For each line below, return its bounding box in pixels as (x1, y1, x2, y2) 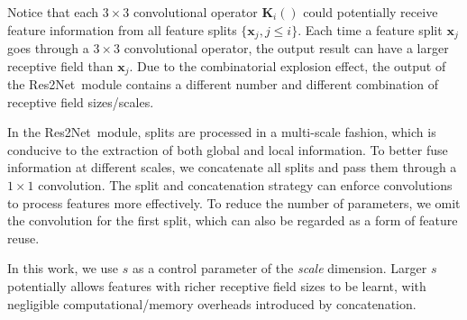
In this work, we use (7, 259, 119, 278)
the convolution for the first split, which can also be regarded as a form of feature (7, 211, 458, 230)
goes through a (7, 39, 89, 58)
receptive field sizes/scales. (7, 92, 154, 111)
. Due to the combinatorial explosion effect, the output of (129, 56, 446, 75)
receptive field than (7, 56, 114, 75)
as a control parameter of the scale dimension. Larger (132, 259, 427, 278)
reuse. (7, 228, 40, 247)
